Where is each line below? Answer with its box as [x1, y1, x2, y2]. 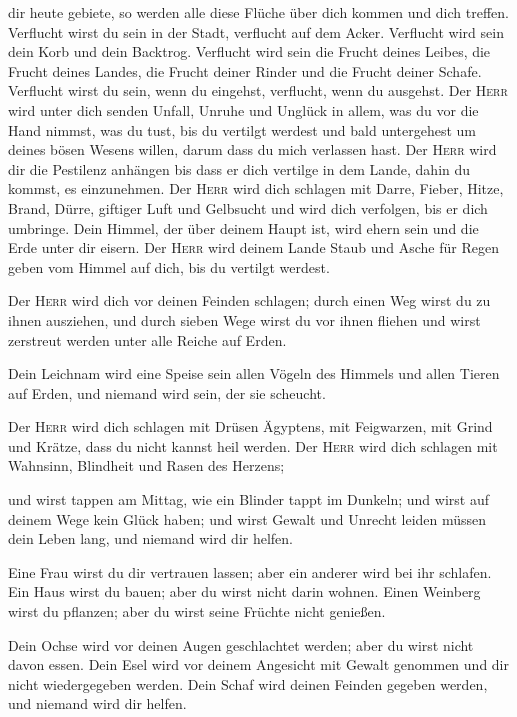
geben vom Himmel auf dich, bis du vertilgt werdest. [8, 256, 330, 277]
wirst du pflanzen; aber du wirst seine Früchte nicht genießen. [8, 601, 386, 622]
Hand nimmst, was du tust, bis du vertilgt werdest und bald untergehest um [8, 119, 477, 140]
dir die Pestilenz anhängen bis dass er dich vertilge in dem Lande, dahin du [8, 158, 471, 179]
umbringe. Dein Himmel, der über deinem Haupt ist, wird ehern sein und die [8, 217, 479, 238]
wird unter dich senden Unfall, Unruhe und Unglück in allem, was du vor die [8, 99, 479, 120]
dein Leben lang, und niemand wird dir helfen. [8, 528, 293, 549]
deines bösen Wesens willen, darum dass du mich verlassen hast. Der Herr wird [8, 139, 497, 160]
